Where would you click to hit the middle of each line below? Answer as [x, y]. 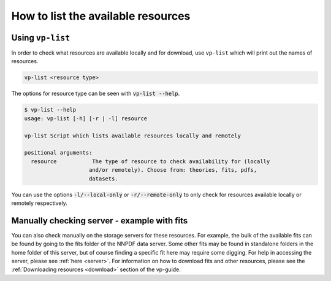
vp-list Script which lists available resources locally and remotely [133, 136]
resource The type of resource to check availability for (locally [150, 161]
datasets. [104, 179]
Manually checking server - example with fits [100, 221]
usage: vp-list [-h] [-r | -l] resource [86, 118]
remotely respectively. [39, 203]
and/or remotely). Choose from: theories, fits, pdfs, [173, 170]
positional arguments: [58, 153]
